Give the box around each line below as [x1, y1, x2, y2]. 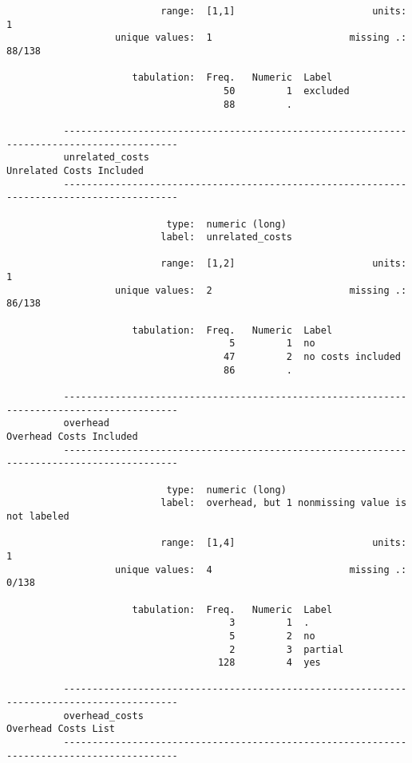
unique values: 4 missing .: [115, 563, 407, 575]
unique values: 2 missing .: [115, 284, 407, 296]
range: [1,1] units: [160, 6, 407, 17]
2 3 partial [229, 643, 344, 655]
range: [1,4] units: [160, 537, 407, 549]
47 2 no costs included [224, 351, 401, 363]
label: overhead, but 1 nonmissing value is [160, 497, 407, 509]
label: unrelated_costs [160, 231, 292, 243]
